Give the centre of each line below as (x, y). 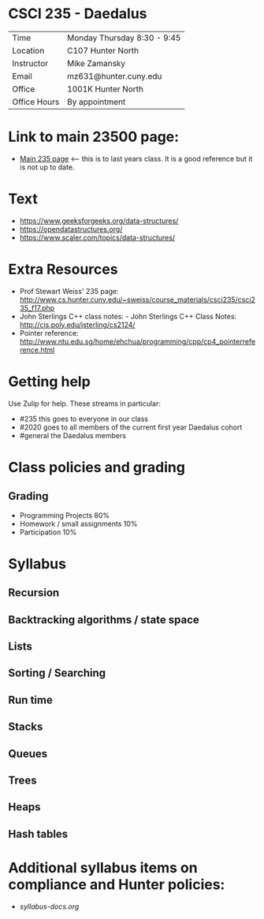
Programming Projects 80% (65, 515)
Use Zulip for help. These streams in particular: (85, 404)
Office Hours (36, 102)
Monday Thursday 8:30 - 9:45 (124, 38)
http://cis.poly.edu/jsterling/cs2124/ (77, 325)
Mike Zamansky (96, 63)
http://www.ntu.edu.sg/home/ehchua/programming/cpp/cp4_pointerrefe (138, 341)
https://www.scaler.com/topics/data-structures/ (97, 237)
